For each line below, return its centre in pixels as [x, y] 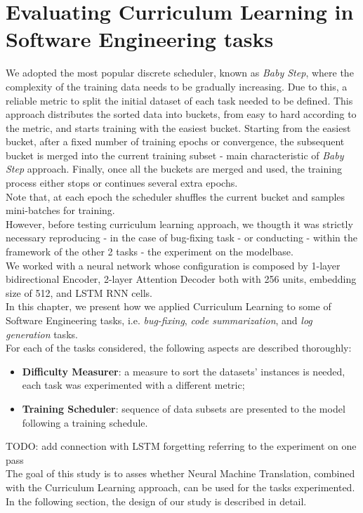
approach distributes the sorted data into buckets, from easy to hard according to [181, 114]
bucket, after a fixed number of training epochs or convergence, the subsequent [175, 141]
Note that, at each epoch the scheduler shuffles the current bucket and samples [176, 196]
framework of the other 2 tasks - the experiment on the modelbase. [150, 252]
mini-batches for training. [60, 210]
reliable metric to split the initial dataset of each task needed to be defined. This [179, 100]
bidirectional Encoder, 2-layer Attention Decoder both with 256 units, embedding [181, 279]
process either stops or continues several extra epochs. [122, 183]
